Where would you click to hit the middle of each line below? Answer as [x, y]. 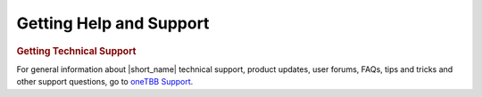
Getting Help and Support [113, 23]
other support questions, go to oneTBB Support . [105, 82]
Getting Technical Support [76, 51]
